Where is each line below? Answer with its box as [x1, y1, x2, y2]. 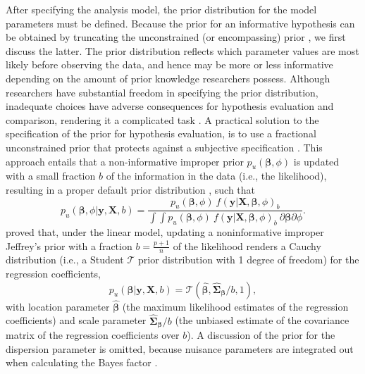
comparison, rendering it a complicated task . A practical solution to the [6, 112, 319, 127]
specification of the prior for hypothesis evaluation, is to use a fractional [6, 126, 316, 141]
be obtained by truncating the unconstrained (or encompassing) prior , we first [6, 30, 346, 44]
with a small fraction [6, 168, 96, 183]
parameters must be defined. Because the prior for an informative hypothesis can [6, 15, 355, 30]
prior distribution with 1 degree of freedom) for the [137, 252, 359, 267]
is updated [293, 154, 340, 168]
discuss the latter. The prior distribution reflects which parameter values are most [6, 43, 359, 58]
